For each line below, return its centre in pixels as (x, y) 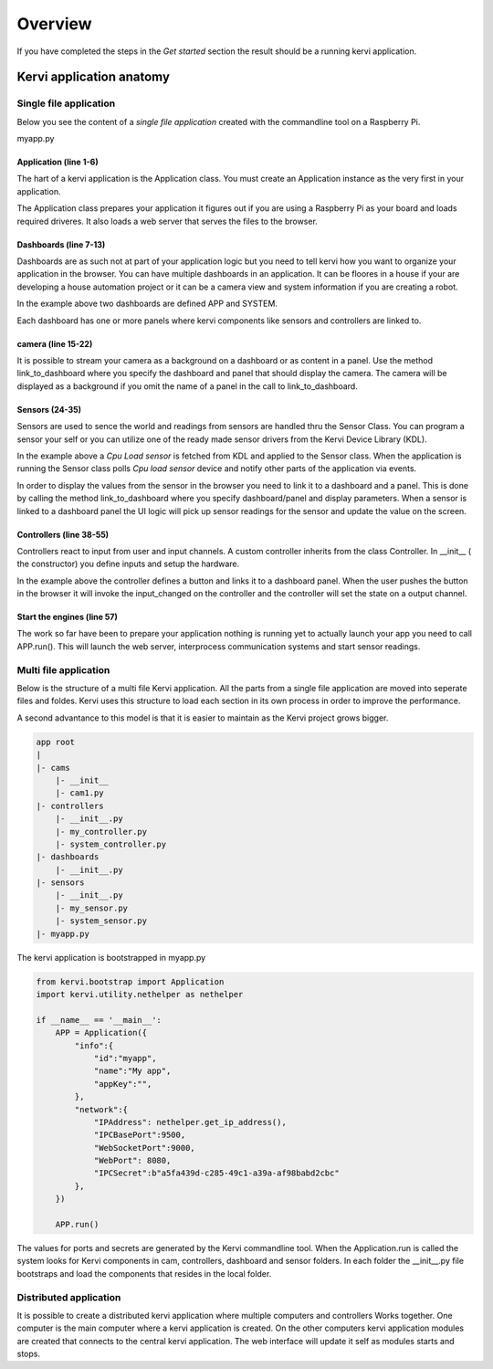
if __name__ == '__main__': (99, 1020)
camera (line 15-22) (55, 343)
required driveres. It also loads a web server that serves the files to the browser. (168, 221)
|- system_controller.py (111, 844)
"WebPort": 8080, (132, 1161)
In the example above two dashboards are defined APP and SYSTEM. (147, 304)
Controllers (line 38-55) (63, 534)
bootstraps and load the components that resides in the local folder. (144, 1273)
